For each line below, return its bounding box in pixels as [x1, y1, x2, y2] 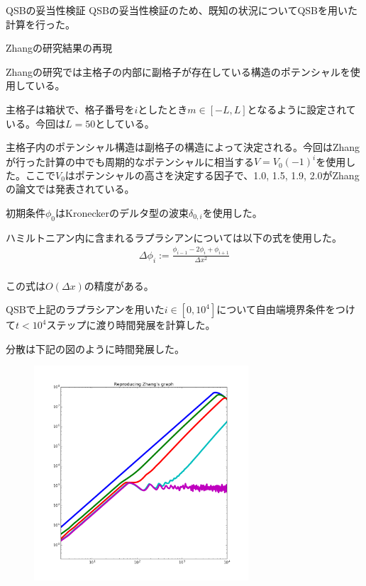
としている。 [95, 115, 155, 130]
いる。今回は [6, 115, 65, 130]
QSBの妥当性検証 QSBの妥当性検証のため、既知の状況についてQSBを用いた [6, 3, 358, 17]
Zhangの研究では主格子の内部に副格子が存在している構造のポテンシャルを [6, 64, 350, 79]
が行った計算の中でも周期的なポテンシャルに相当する [6, 154, 254, 169]
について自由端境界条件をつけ [216, 302, 355, 317]
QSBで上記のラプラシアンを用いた [6, 302, 165, 317]
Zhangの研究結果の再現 [6, 40, 113, 55]
